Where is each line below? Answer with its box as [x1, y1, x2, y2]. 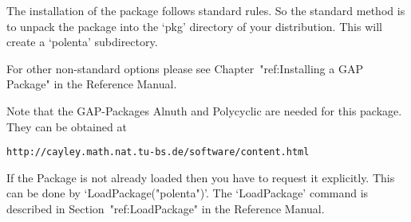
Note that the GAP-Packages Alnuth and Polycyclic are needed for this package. [6, 102, 402, 119]
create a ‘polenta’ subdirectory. [6, 33, 158, 50]
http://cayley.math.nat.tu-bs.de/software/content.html [6, 146, 310, 158]
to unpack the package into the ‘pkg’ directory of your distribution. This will [6, 18, 382, 34]
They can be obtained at [6, 118, 127, 134]
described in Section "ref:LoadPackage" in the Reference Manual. [6, 201, 325, 216]
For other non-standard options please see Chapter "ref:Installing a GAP [6, 60, 363, 76]
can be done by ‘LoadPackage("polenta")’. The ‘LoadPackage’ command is [6, 185, 369, 201]
